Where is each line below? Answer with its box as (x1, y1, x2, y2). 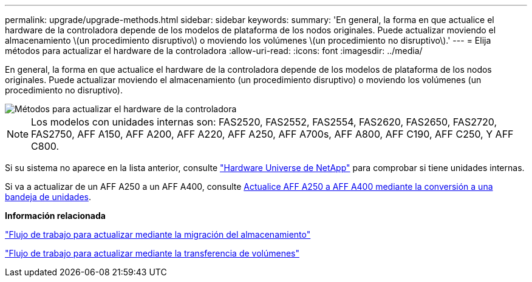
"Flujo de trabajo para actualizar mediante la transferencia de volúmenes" (5, 248, 299, 258)
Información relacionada (5, 210, 106, 221)
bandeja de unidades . (5, 192, 91, 202)
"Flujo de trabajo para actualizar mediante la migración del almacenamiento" (5, 229, 311, 240)
